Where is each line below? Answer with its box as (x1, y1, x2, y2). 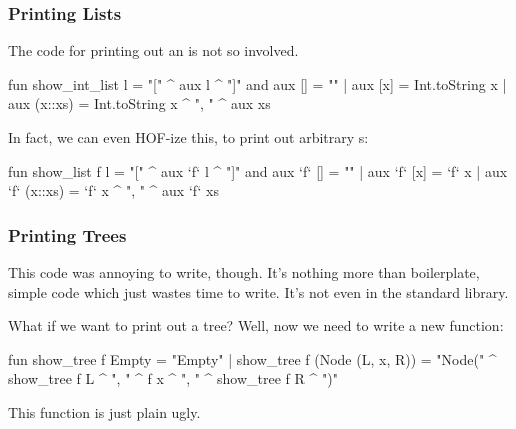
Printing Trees (8, 222, 127, 247)
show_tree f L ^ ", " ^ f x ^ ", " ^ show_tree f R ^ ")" (8, 368, 338, 389)
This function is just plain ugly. (8, 401, 201, 422)
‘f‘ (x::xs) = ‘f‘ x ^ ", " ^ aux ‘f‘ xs (8, 180, 219, 201)
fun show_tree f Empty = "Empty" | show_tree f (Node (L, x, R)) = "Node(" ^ (8, 348, 497, 369)
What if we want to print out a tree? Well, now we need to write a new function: (8, 315, 504, 336)
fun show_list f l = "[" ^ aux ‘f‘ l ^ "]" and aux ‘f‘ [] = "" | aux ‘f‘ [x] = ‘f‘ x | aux (8, 160, 508, 181)
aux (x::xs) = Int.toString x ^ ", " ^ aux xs (8, 93, 271, 114)
